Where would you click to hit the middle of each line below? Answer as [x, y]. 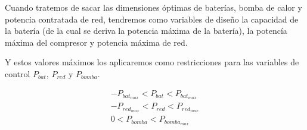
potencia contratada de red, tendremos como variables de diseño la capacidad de [152, 19]
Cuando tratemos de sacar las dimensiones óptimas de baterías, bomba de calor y [153, 7]
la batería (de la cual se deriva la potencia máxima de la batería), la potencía [146, 31]
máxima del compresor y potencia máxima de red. [96, 42]
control [18, 73]
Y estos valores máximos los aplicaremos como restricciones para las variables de [152, 62]
